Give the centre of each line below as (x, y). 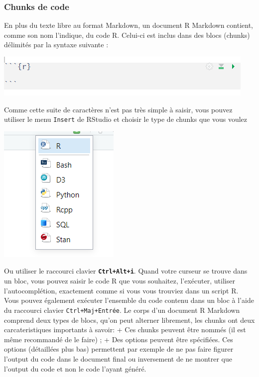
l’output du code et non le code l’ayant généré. (75, 368)
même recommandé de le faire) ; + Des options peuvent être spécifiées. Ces (119, 339)
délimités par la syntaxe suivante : (56, 45)
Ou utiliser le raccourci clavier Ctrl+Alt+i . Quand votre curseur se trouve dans (126, 271)
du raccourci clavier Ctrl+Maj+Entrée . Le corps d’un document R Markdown (122, 310)
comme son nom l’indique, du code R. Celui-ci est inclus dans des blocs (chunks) (127, 35)
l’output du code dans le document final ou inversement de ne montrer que (118, 358)
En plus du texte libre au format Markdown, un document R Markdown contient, (129, 25)
